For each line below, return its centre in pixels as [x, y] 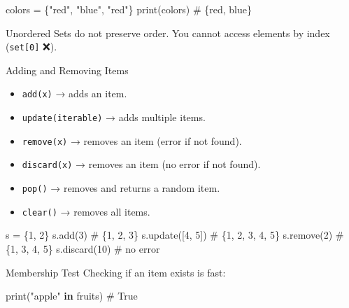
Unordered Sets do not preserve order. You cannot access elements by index [168, 33]
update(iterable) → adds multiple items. [114, 117]
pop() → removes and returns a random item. [121, 188]
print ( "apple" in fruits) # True [72, 296]
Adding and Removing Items [67, 70]
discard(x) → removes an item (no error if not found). [141, 164]
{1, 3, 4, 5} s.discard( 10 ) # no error [83, 248]
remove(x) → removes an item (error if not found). [132, 140]
